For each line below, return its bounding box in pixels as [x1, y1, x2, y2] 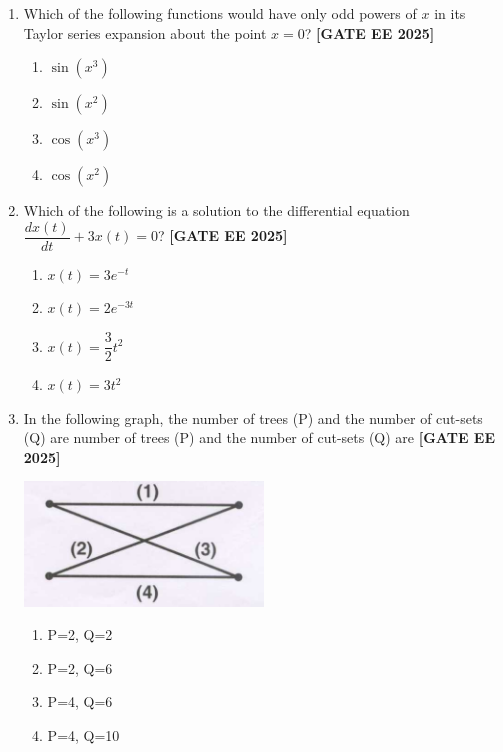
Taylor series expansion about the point [23, 22, 267, 43]
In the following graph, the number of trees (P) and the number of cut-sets [23, 407, 483, 428]
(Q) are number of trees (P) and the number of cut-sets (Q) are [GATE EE [23, 427, 495, 448]
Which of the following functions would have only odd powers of [23, 3, 417, 23]
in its [434, 3, 466, 23]
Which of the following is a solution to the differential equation [23, 200, 410, 221]
